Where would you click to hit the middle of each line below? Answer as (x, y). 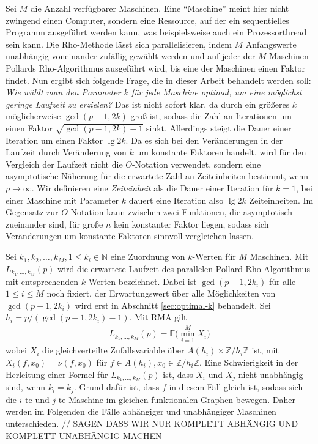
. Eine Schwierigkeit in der (249, 362)
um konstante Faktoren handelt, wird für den (221, 152)
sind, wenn (26, 387)
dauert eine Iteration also (176, 200)
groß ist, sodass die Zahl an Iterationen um (211, 116)
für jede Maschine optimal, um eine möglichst (216, 92)
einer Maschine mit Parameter (62, 200)
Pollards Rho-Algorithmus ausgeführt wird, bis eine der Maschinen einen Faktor (156, 68)
